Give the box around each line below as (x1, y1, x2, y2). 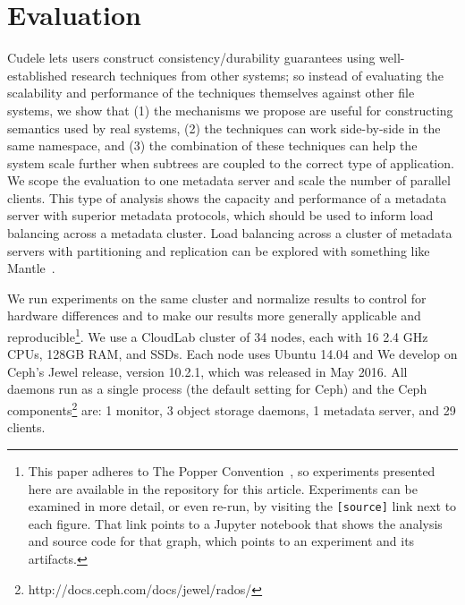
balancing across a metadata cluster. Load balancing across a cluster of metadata (7, 224, 452, 243)
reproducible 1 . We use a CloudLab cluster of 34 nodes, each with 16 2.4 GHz (7, 325, 428, 345)
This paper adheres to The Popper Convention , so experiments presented (28, 461, 435, 480)
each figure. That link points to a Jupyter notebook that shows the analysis (28, 514, 443, 533)
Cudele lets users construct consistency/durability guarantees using (7, 48, 376, 67)
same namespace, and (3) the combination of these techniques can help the (7, 136, 418, 155)
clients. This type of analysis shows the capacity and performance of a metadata (7, 188, 447, 207)
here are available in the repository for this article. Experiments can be (28, 479, 418, 498)
